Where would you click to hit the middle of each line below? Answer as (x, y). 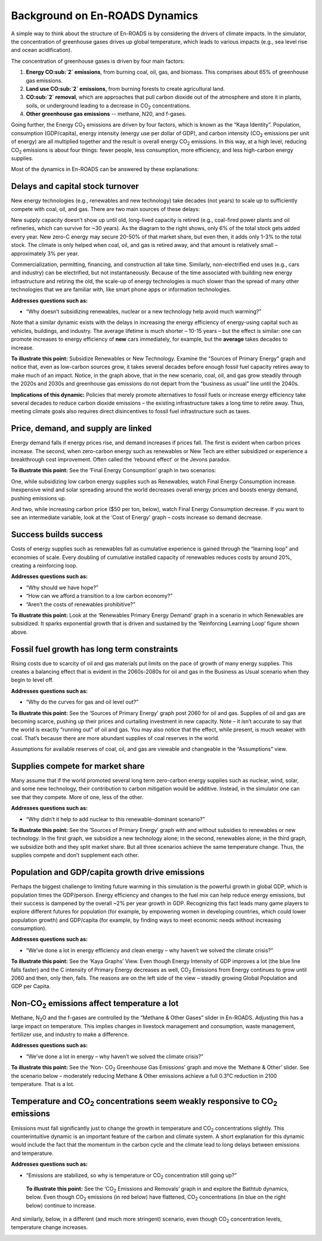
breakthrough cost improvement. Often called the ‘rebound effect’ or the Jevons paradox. (121, 459)
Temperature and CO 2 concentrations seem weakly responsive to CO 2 (144, 1102)
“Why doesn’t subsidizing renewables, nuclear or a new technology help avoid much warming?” (144, 311)
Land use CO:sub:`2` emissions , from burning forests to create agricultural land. (126, 88)
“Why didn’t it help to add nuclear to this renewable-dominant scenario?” (115, 819)
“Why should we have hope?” (62, 587)
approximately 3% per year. (45, 253)
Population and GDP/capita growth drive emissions (108, 872)
